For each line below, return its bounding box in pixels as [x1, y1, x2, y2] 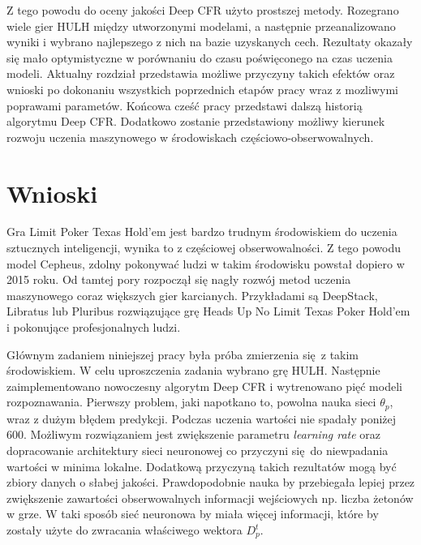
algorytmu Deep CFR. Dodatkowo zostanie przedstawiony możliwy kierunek [6, 113, 385, 130]
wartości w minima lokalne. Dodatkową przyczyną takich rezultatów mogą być [6, 457, 397, 474]
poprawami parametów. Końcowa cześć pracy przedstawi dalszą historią [6, 97, 363, 114]
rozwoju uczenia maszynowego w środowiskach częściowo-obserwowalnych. [6, 128, 374, 145]
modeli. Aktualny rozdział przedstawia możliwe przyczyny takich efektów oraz [6, 65, 395, 82]
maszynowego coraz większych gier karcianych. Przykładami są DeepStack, [6, 286, 378, 303]
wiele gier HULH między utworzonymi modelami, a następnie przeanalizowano [6, 17, 396, 34]
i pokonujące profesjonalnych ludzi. [6, 319, 181, 336]
